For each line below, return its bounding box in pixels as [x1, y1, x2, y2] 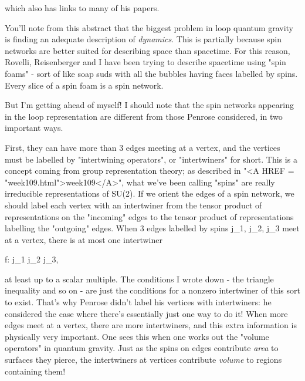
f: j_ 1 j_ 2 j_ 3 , [5, 253, 59, 265]
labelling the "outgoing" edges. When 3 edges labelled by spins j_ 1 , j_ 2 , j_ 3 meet [5, 222, 300, 234]
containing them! [5, 365, 66, 377]
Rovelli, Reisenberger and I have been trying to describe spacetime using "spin [5, 56, 286, 68]
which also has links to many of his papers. [5, 2, 160, 14]
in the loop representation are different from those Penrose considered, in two [5, 110, 283, 122]
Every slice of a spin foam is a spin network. [5, 79, 164, 91]
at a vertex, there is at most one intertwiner [5, 233, 162, 245]
